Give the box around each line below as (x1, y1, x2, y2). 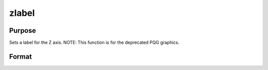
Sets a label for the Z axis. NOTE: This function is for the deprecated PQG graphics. (9, 40, 180, 46)
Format (9, 52, 32, 61)
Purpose (9, 26, 36, 35)
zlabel (9, 7, 35, 18)
